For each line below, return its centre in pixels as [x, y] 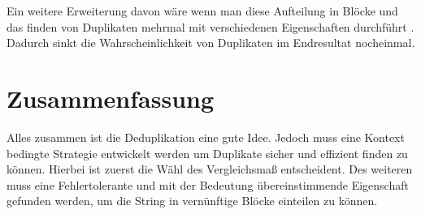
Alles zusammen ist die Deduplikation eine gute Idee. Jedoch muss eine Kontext [206, 137]
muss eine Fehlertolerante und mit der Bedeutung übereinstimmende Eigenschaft [208, 184]
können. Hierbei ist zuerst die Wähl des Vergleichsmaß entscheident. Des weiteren [210, 169]
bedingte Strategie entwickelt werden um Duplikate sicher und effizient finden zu [207, 153]
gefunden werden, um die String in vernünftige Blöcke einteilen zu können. [192, 201]
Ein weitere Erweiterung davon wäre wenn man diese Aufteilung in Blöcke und [202, 11]
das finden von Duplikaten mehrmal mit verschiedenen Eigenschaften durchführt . [210, 26]
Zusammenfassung [111, 98]
